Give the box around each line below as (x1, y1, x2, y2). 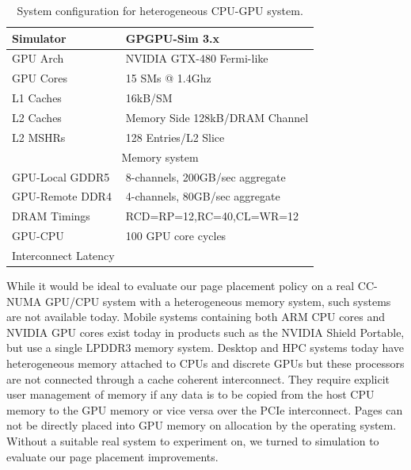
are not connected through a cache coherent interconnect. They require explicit (6, 370, 390, 387)
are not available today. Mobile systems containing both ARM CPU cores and (6, 308, 385, 325)
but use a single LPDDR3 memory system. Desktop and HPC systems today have (6, 339, 405, 356)
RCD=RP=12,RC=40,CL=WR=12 (125, 208, 299, 224)
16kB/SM (125, 90, 173, 106)
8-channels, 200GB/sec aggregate (125, 168, 286, 185)
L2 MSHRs (12, 128, 66, 145)
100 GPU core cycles (125, 227, 226, 244)
